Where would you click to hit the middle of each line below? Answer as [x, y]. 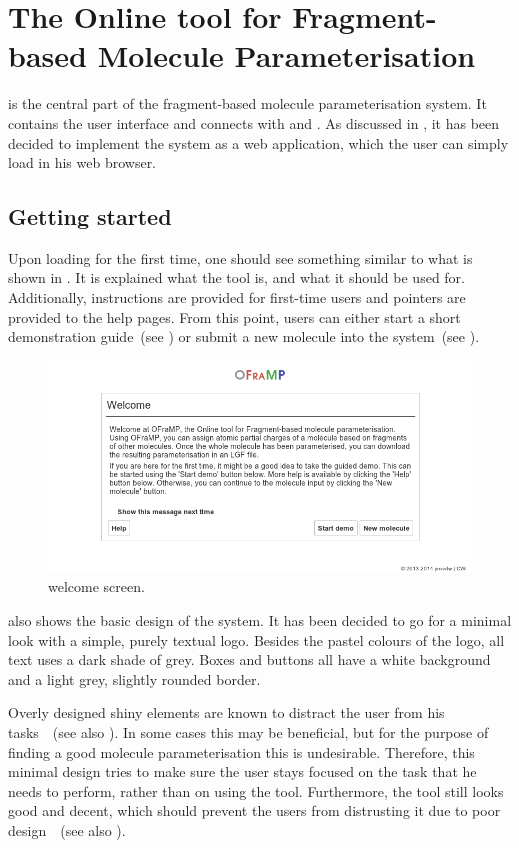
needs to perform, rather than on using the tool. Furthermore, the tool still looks [256, 790]
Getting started [90, 216]
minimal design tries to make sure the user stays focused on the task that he [242, 771]
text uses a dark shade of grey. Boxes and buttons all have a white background [249, 659]
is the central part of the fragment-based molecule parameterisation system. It [247, 103]
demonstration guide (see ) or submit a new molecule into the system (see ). [244, 336]
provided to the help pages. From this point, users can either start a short [234, 316]
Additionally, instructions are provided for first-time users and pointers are [237, 297]
